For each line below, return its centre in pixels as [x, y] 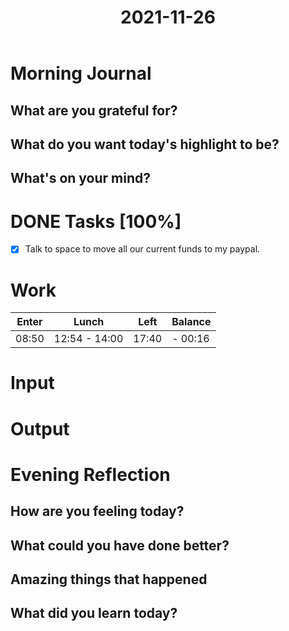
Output [40, 428]
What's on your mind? [81, 178]
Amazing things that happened [109, 579]
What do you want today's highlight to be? [145, 144]
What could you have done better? [120, 545]
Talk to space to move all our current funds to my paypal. [142, 249]
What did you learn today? [94, 613]
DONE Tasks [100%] [96, 221]
